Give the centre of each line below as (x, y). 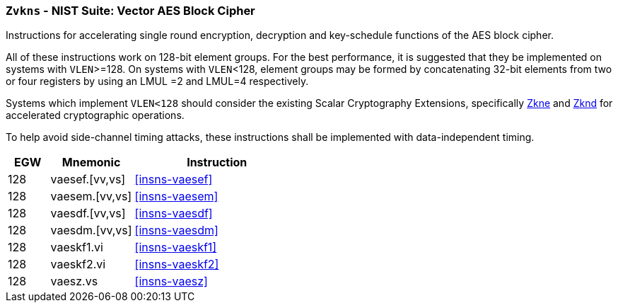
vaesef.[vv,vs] (88, 179)
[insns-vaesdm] (176, 230)
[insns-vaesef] (174, 179)
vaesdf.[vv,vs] (88, 213)
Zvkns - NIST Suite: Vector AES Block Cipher (130, 11)
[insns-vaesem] (176, 196)
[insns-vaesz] (171, 281)
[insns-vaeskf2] (177, 264)
